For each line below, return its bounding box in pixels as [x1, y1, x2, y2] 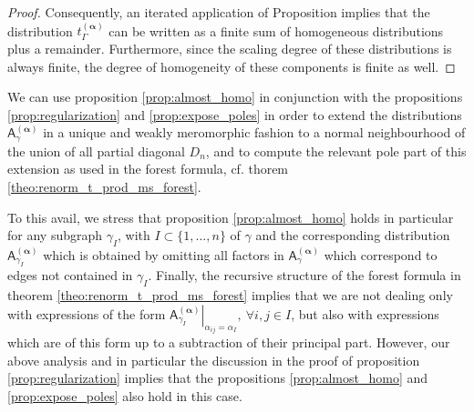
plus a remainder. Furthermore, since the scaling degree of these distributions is [7, 39, 452, 57]
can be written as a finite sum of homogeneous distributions [108, 21, 444, 40]
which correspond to [324, 246, 438, 264]
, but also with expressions [291, 304, 439, 323]
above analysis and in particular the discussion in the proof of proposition [7, 350, 420, 369]
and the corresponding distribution [255, 226, 450, 245]
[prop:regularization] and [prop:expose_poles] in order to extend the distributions [7, 105, 462, 124]
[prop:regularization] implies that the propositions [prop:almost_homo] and [7, 368, 428, 387]
